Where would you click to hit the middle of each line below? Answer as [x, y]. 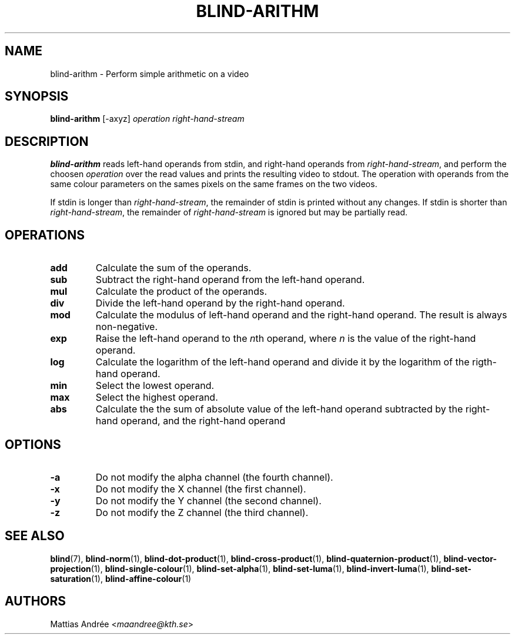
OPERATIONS [45, 235]
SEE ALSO [35, 536]
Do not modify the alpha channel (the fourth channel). [214, 477]
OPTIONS [33, 444]
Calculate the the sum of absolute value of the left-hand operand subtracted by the [279, 409]
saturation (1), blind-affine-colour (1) [121, 578]
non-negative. [127, 327]
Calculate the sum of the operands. [173, 268]
